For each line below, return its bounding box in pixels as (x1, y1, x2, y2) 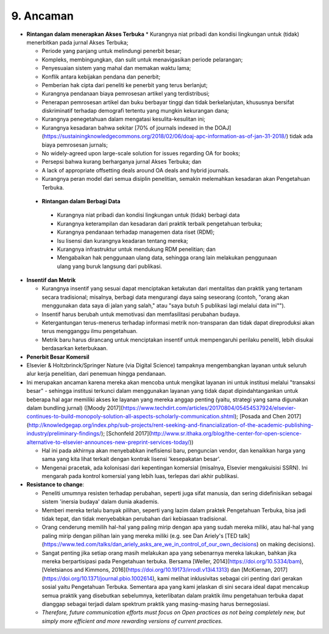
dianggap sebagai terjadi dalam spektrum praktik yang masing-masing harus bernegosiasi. (41, 600, 271, 607)
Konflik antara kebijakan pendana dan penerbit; (41, 73, 161, 80)
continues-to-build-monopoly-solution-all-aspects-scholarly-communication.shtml (26, 413, 235, 420)
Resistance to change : (26, 481, 85, 488)
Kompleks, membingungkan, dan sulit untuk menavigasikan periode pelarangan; (41, 55, 243, 63)
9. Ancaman (11, 9, 74, 23)
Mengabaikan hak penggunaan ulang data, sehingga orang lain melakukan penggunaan (57, 254, 277, 261)
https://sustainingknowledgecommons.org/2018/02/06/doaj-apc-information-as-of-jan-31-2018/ (43, 133, 286, 140)
